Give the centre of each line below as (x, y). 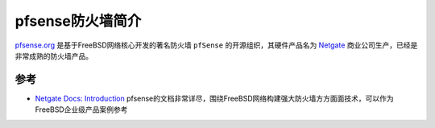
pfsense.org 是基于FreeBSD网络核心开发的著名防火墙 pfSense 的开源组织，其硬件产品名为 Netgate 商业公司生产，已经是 (216, 45)
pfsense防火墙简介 (78, 21)
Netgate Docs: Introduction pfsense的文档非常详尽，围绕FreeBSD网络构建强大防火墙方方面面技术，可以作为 (214, 98)
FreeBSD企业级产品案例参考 (81, 109)
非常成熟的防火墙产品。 (54, 56)
